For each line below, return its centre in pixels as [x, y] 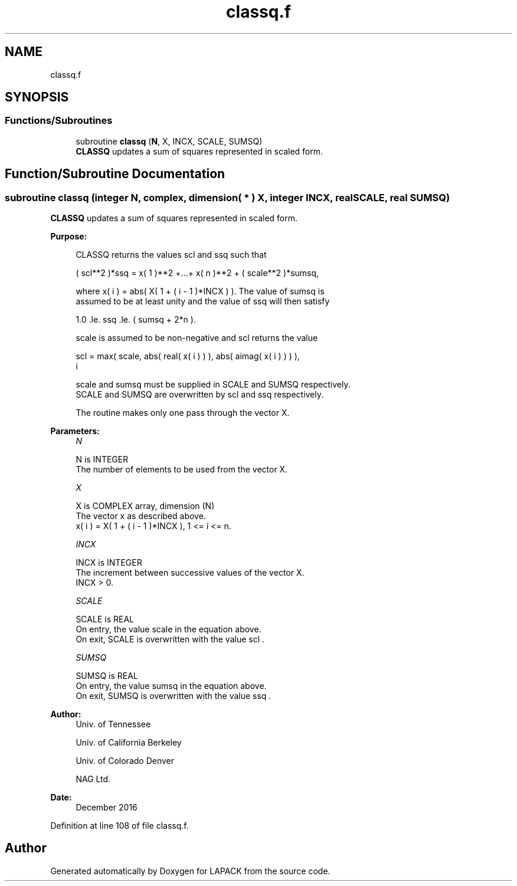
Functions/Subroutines [59, 121]
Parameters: [75, 431]
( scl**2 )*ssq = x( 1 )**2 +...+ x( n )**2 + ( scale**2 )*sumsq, [197, 273]
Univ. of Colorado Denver [125, 761]
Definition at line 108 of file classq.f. [120, 826]
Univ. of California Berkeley [129, 743]
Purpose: [69, 237]
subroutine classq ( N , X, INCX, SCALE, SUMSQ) [169, 141]
